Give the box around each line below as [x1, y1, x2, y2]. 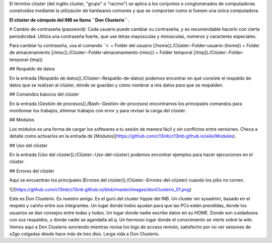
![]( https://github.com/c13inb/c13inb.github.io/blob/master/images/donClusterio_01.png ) [9, 186, 191, 192]
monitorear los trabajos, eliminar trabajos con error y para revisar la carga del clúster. [9, 108, 186, 114]
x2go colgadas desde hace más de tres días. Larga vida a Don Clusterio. [9, 230, 160, 236]
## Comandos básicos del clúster [9, 91, 80, 98]
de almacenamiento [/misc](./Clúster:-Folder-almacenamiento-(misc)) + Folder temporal [9, 49, 192, 55]
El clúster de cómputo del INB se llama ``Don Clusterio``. [9, 17, 129, 23]
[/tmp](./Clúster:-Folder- [193, 49, 244, 55]
